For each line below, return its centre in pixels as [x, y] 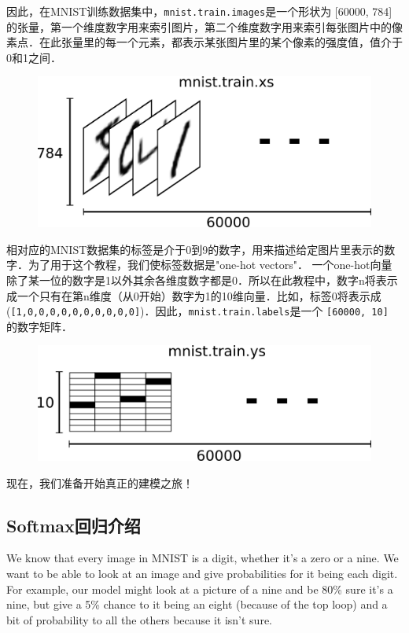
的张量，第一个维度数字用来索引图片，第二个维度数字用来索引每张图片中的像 [204, 26]
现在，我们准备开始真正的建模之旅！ [100, 482]
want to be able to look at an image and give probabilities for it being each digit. [202, 573]
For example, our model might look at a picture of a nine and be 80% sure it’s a [200, 589]
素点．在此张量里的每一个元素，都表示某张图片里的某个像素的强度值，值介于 [204, 42]
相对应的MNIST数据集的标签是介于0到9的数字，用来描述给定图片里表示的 [195, 249]
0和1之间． [34, 57]
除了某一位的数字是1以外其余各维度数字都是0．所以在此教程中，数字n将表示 [202, 280]
